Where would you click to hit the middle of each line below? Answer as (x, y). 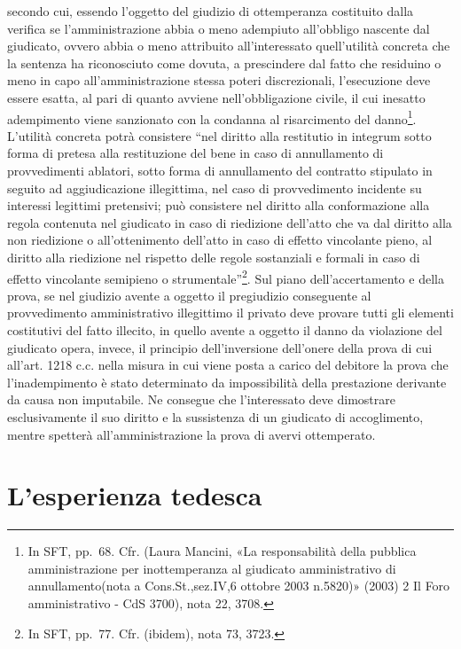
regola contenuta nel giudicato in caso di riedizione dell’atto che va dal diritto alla (230, 222)
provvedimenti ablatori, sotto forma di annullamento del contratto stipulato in (220, 170)
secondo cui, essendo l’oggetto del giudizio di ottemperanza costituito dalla (211, 11)
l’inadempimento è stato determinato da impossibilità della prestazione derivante (227, 382)
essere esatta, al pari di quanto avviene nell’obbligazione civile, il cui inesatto (216, 97)
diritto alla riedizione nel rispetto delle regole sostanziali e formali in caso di (214, 257)
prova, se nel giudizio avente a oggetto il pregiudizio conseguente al (189, 295)
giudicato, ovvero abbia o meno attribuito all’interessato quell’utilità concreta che (229, 46)
